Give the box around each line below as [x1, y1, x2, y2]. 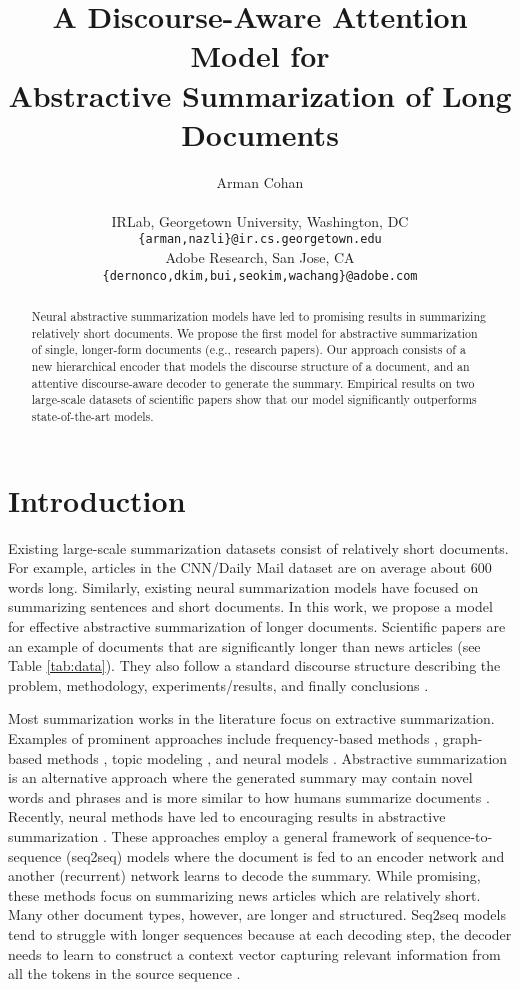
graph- [442, 728, 483, 749]
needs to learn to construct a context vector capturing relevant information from [8, 943, 501, 964]
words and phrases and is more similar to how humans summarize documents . [8, 786, 490, 807]
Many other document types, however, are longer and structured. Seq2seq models [8, 904, 506, 925]
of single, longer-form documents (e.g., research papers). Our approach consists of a [31, 341, 466, 358]
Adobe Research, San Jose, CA [165, 247, 355, 268]
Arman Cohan [216, 171, 304, 192]
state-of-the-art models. [31, 408, 154, 425]
